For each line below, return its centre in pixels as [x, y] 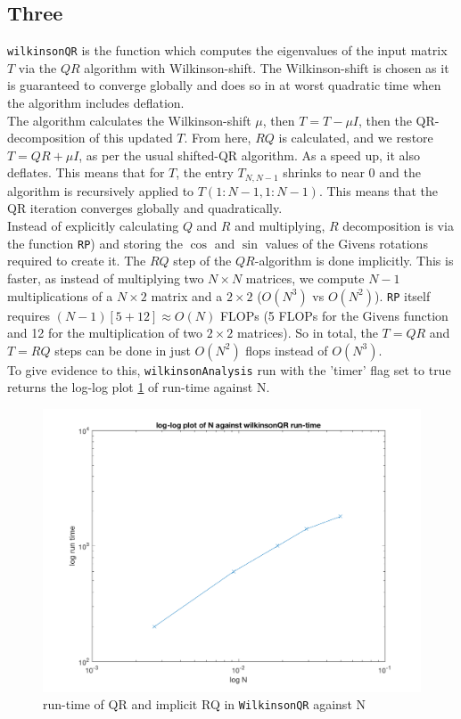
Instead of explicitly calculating [93, 226]
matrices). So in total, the [307, 333]
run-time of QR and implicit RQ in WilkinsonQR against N [204, 704]
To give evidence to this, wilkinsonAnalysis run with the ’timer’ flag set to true [229, 369]
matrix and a [187, 295]
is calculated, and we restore [356, 138]
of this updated [131, 138]
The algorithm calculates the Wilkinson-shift [129, 120]
